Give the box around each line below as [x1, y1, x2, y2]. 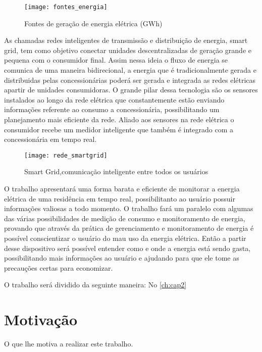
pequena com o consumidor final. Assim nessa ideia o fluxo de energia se [4, 55, 228, 65]
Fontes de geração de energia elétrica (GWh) [24, 18, 163, 28]
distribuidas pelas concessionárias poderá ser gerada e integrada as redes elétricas [4, 74, 256, 85]
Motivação [4, 309, 78, 330]
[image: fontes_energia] [24, 4, 108, 11]
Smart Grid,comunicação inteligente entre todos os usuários [24, 166, 208, 177]
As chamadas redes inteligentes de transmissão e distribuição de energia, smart [4, 35, 248, 45]
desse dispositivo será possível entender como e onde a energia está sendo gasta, [4, 242, 251, 253]
